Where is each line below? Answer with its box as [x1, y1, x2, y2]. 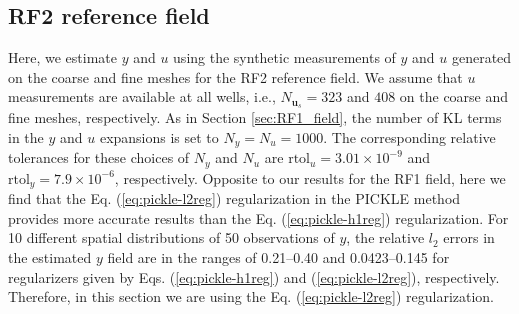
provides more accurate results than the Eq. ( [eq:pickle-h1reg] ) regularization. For [8, 207, 509, 228]
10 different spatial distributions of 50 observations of [8, 227, 335, 248]
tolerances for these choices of [8, 147, 190, 168]
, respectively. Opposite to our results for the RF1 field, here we [114, 167, 506, 188]
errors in [443, 227, 495, 248]
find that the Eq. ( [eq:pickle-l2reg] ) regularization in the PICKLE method [8, 188, 461, 209]
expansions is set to [99, 126, 219, 147]
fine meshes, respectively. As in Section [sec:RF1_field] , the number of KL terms [8, 107, 502, 128]
